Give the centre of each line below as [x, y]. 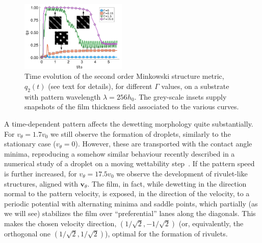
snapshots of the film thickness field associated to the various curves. [132, 107]
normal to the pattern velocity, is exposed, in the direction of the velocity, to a [127, 193]
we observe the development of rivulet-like [182, 173]
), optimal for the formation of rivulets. [166, 233]
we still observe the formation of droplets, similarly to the [141, 133]
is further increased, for [41, 173]
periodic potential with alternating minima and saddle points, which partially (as [131, 203]
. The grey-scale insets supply [180, 96]
